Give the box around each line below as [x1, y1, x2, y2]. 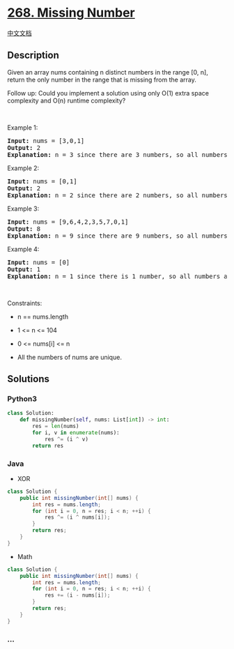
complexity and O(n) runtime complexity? [7, 96, 126, 105]
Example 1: [7, 123, 38, 132]
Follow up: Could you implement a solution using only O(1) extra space [7, 89, 209, 97]
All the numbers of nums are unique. [17, 353, 122, 361]
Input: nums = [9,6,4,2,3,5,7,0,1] [7, 217, 129, 226]
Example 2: [7, 164, 40, 172]
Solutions [7, 373, 50, 385]
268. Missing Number [7, 5, 136, 21]
